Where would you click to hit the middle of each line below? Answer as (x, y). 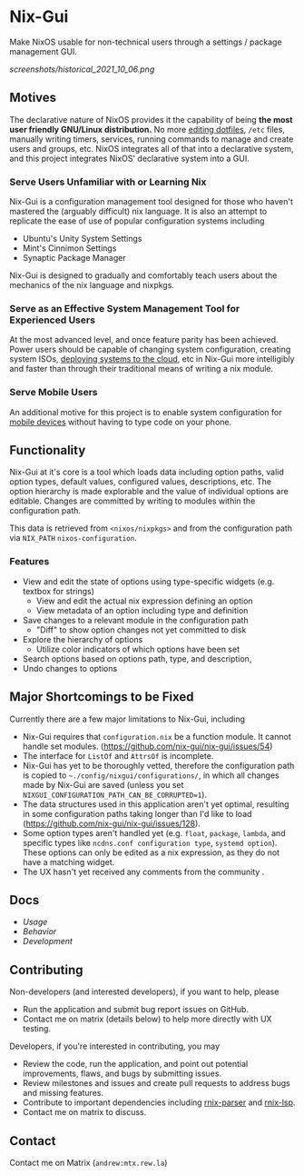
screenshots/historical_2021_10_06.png (82, 69)
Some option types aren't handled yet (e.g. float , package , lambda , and (154, 832)
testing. (37, 1029)
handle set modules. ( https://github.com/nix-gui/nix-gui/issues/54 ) (147, 746)
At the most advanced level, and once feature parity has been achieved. (144, 340)
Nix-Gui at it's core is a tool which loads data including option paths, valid (147, 472)
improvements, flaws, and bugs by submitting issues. (122, 1073)
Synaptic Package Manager (74, 258)
